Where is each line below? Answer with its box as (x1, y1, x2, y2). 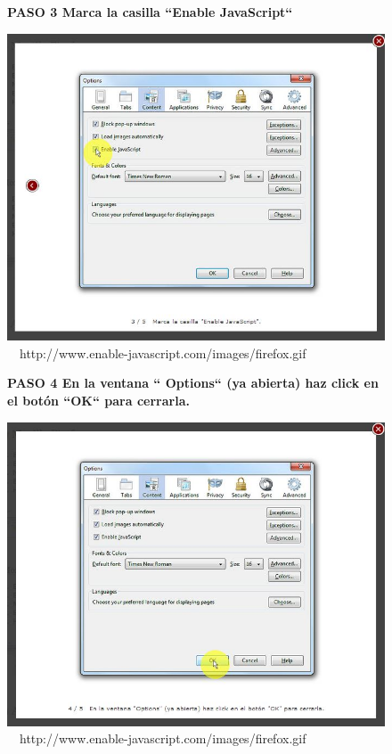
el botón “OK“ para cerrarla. (7, 390, 190, 409)
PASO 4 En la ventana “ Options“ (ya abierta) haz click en (7, 373, 379, 392)
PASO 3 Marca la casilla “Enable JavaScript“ (7, 3, 293, 20)
